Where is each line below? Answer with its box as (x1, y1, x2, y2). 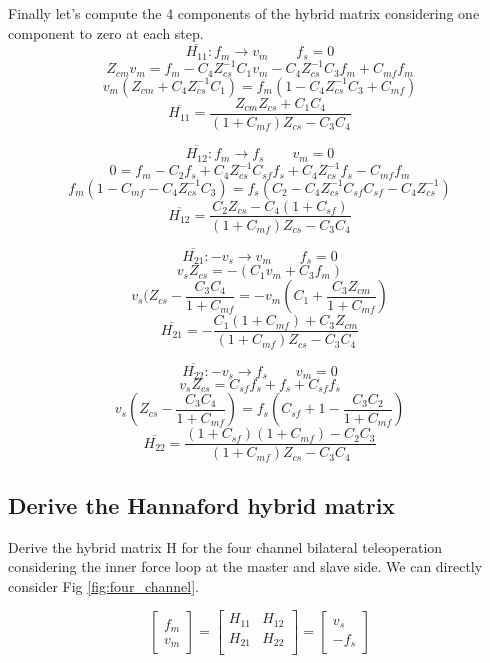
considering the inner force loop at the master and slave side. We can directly (8, 556, 483, 577)
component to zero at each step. (8, 22, 204, 43)
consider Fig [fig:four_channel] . (8, 575, 199, 596)
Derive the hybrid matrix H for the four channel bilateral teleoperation (8, 536, 443, 557)
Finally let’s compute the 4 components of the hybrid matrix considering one (8, 3, 480, 23)
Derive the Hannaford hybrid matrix (8, 489, 396, 520)
